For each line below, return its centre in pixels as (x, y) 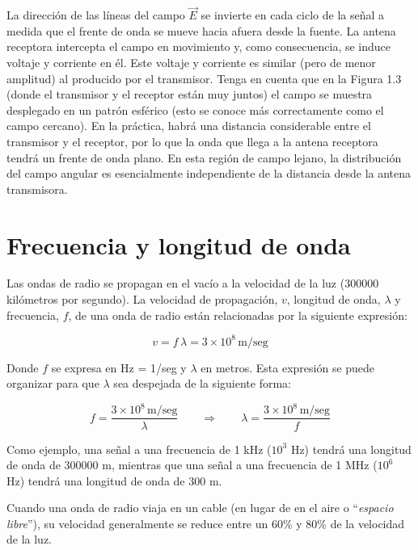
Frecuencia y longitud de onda (179, 244)
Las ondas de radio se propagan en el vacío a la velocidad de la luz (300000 (193, 283)
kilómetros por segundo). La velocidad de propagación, (142, 299)
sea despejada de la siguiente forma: (202, 383)
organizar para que (53, 383)
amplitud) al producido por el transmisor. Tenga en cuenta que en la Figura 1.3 (204, 78)
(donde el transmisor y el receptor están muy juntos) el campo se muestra (190, 94)
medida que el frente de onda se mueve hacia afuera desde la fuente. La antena (201, 30)
